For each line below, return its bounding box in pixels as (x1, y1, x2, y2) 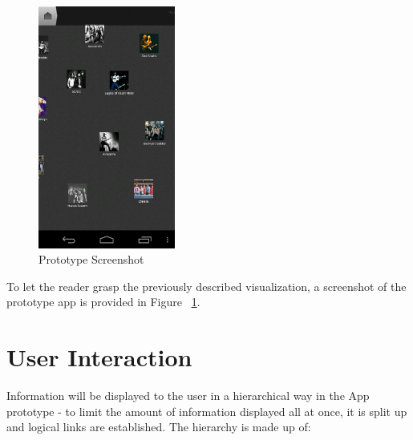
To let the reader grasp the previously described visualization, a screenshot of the (6, 277, 407, 294)
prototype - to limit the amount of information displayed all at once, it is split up (6, 402, 407, 419)
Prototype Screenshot (38, 251, 144, 268)
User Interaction (6, 341, 192, 373)
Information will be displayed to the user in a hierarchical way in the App (6, 387, 370, 403)
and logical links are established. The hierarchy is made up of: (6, 418, 311, 435)
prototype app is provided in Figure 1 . (6, 293, 200, 310)
